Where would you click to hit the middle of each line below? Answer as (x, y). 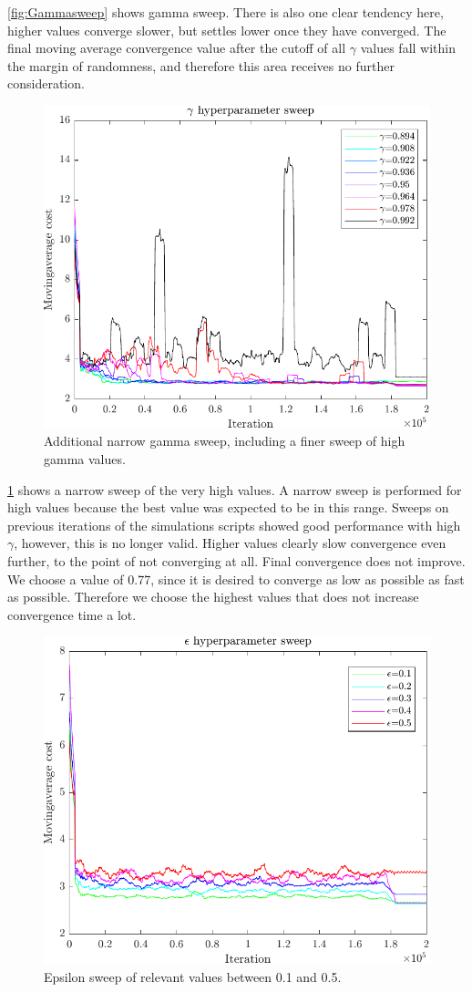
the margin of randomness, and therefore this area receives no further (201, 65)
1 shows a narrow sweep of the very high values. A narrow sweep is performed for (235, 489)
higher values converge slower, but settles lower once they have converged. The (227, 30)
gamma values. (85, 459)
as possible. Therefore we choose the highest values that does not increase (213, 597)
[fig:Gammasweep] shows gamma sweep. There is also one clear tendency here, (226, 12)
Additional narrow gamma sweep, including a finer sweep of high (225, 441)
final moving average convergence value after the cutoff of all (177, 48)
